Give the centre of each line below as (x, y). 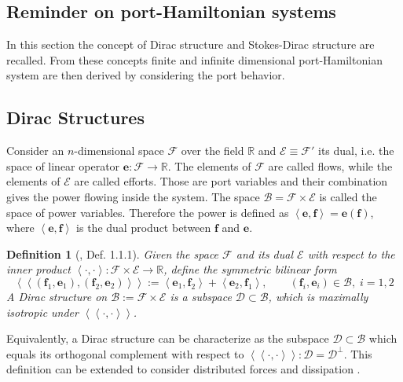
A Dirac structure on (57, 296)
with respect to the (351, 253)
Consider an (35, 151)
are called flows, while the (330, 165)
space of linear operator (63, 165)
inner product (38, 269)
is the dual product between (144, 228)
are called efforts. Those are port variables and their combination (231, 181)
